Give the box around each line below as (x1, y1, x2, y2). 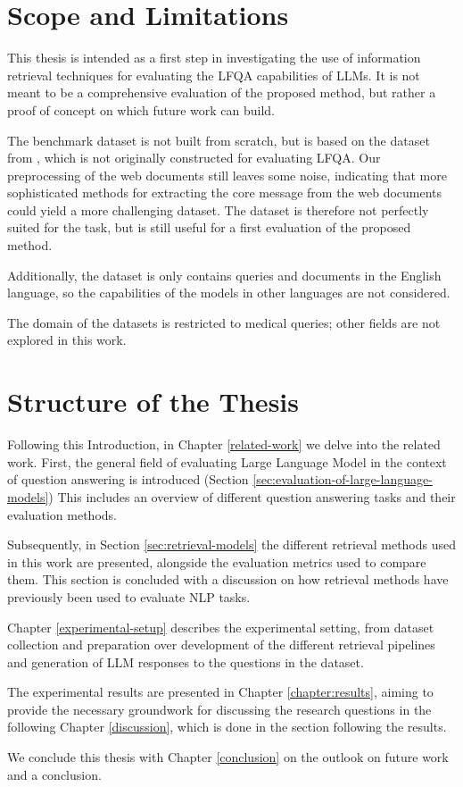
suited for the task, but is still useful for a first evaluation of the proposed (7, 218, 411, 237)
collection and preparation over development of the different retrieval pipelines (7, 635, 435, 654)
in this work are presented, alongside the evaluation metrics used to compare (7, 552, 426, 571)
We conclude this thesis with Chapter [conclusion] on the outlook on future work (7, 748, 449, 766)
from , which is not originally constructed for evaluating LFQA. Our (7, 148, 381, 167)
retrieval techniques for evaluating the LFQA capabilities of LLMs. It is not (7, 65, 420, 84)
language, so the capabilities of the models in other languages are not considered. (7, 283, 451, 302)
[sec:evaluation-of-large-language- (252, 470, 433, 489)
